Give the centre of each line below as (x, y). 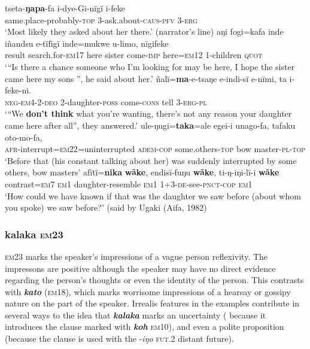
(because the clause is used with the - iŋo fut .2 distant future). (119, 339)
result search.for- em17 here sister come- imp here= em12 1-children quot (134, 55)
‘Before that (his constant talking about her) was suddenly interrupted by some (151, 160)
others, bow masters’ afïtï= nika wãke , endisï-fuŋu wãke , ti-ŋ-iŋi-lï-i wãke (142, 172)
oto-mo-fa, (24, 137)
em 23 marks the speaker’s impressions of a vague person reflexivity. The (136, 256)
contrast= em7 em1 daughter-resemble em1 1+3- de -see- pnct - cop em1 (129, 183)
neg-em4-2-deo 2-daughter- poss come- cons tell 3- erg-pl (106, 101)
